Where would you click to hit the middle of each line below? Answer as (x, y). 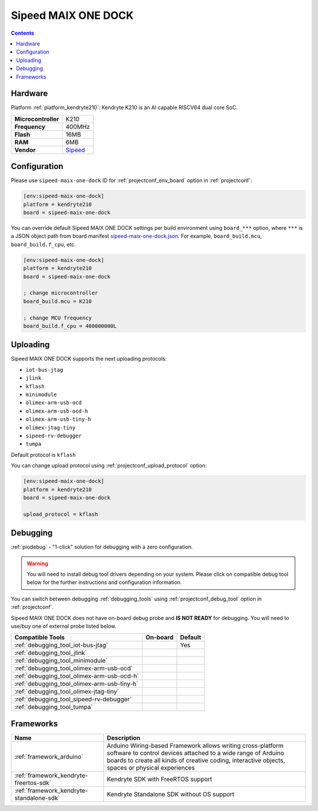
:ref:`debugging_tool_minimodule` (61, 661)
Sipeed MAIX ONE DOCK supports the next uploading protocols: (89, 359)
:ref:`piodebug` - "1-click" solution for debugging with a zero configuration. (102, 547)
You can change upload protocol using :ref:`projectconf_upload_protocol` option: (109, 466)
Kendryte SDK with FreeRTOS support (160, 779)
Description (124, 738)
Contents (23, 33)
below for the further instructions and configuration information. (104, 582)
